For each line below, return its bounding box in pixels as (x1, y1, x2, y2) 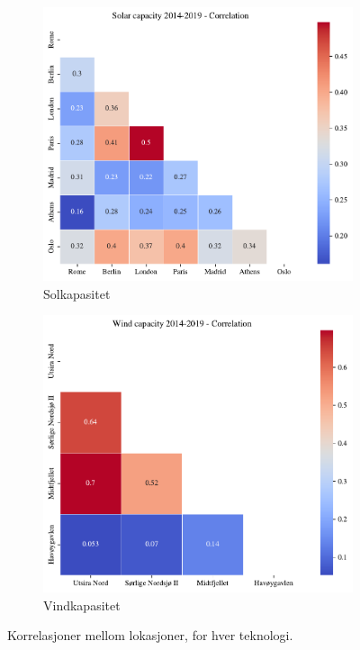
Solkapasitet (43, 284, 111, 302)
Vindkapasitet (43, 595, 121, 614)
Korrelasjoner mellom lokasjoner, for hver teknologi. (7, 626, 293, 645)
